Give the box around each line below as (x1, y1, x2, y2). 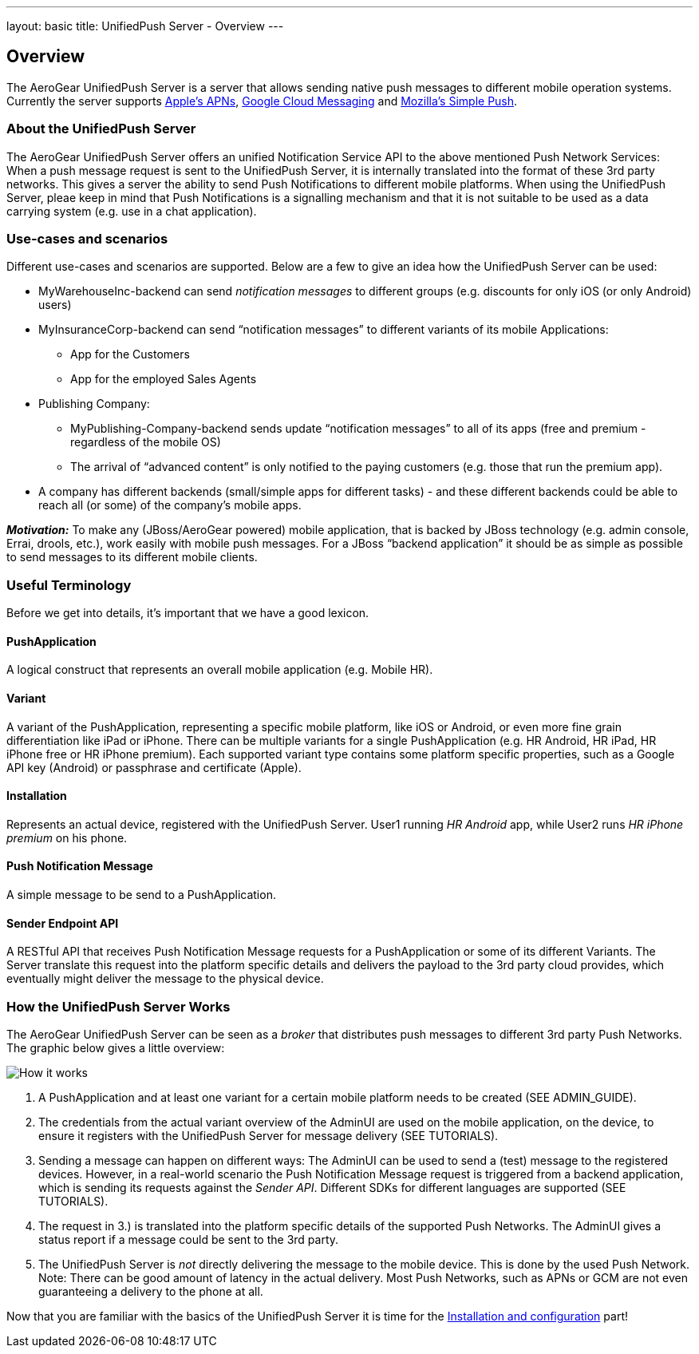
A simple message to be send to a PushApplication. (6, 887, 276, 901)
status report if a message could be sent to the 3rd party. (38, 1232, 339, 1246)
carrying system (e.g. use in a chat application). (6, 204, 257, 218)
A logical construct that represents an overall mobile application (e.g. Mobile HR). (6, 663, 433, 677)
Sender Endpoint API (6, 916, 119, 930)
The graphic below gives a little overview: (6, 1040, 225, 1055)
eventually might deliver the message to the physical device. (6, 972, 324, 986)
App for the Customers (70, 347, 190, 362)
